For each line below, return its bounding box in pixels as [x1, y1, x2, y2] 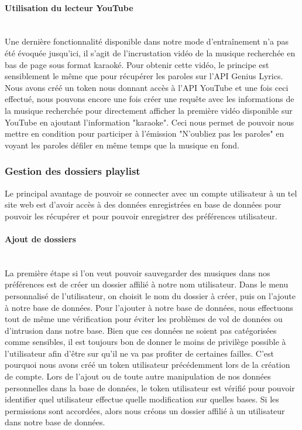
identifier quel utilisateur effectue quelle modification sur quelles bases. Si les [5, 393, 279, 405]
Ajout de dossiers [5, 232, 76, 245]
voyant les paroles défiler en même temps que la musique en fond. [5, 138, 239, 151]
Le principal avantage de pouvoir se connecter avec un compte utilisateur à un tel [5, 187, 297, 199]
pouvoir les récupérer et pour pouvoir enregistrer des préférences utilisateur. [5, 209, 277, 222]
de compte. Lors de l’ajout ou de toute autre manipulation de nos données [5, 370, 271, 382]
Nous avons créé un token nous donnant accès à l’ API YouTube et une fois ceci [5, 81, 289, 93]
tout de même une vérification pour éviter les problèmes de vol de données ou [5, 313, 283, 325]
